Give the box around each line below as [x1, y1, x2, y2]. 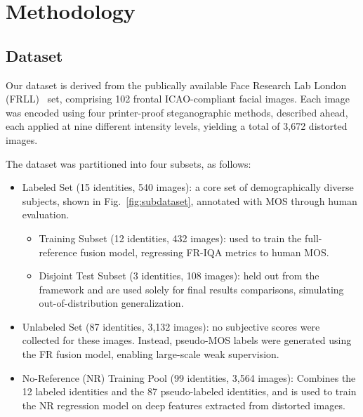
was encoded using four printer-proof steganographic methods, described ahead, [6, 105, 348, 119]
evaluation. [22, 207, 70, 222]
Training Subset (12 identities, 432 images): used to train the [39, 230, 302, 245]
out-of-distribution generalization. [39, 296, 184, 310]
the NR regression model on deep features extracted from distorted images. [22, 397, 345, 412]
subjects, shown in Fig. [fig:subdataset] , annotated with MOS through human [22, 193, 357, 208]
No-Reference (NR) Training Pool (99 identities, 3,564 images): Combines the [22, 370, 356, 385]
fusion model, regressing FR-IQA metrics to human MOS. [80, 244, 329, 259]
